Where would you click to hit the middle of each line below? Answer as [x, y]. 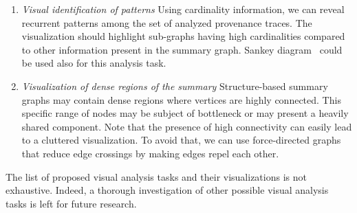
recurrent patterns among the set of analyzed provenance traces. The [167, 22]
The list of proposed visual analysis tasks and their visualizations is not [156, 176]
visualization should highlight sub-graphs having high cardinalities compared [183, 36]
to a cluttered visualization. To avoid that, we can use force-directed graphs [181, 140]
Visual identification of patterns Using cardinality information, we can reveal [183, 9]
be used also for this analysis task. [94, 63]
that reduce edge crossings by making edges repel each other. [150, 153]
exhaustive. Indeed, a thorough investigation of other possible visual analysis [167, 190]
